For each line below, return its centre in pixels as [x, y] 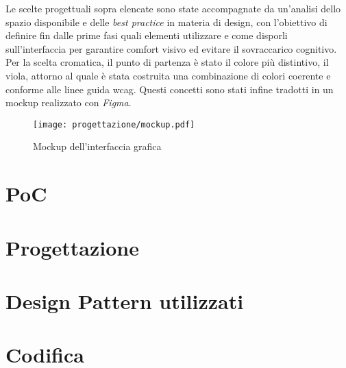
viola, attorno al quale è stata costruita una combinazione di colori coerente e [168, 75]
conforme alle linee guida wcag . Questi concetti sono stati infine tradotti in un [170, 89]
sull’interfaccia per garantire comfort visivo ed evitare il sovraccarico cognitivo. [171, 48]
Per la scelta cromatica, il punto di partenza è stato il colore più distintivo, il [167, 62]
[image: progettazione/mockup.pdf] [114, 124]
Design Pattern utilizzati [125, 300]
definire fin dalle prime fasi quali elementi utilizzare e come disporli [147, 35]
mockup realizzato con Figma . [69, 102]
